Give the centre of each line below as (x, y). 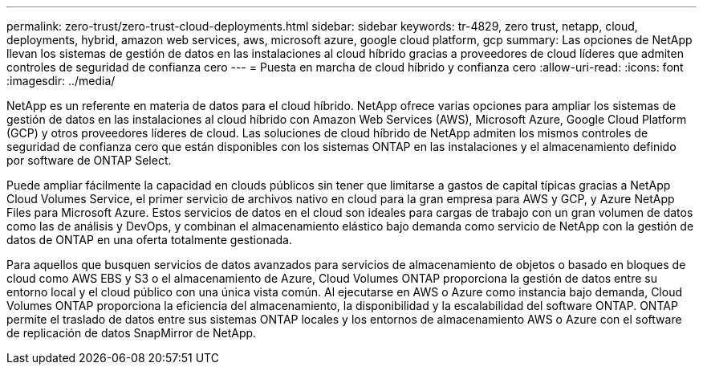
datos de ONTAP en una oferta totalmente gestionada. (149, 240)
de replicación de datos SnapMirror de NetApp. (132, 333)
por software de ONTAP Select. (89, 160)
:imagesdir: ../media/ (61, 81)
